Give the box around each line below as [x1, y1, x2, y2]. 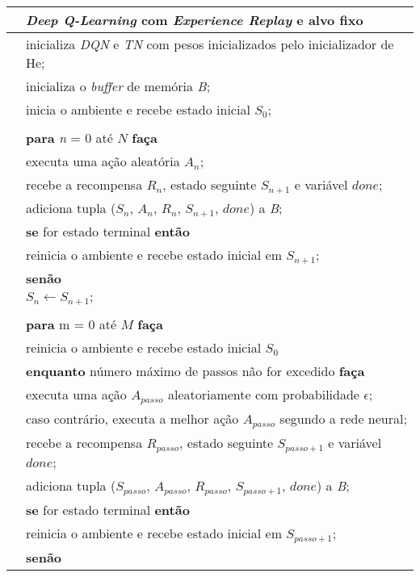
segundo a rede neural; [279, 408, 407, 428]
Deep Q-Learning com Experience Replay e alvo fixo [26, 10, 363, 29]
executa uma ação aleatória [26, 152, 180, 170]
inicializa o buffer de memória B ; [26, 77, 211, 95]
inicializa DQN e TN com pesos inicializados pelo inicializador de [26, 35, 394, 53]
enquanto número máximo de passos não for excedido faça [26, 361, 365, 380]
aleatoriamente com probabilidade [167, 384, 359, 403]
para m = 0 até [26, 314, 117, 333]
